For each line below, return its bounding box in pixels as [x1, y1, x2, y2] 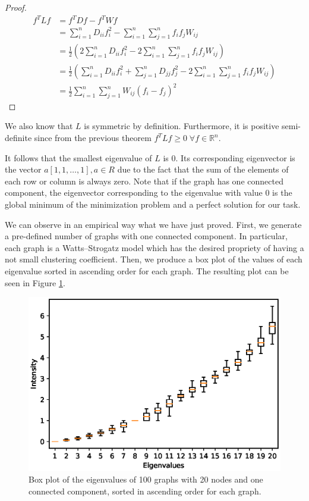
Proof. [5, 1, 27, 13]
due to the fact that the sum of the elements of [117, 163, 289, 176]
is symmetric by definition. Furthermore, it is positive [84, 120, 279, 132]
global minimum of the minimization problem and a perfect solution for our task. [5, 198, 301, 210]
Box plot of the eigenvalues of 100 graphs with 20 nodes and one [29, 473, 263, 486]
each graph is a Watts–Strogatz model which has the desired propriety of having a [5, 241, 304, 253]
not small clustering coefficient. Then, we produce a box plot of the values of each [5, 253, 302, 265]
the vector [5, 163, 42, 176]
